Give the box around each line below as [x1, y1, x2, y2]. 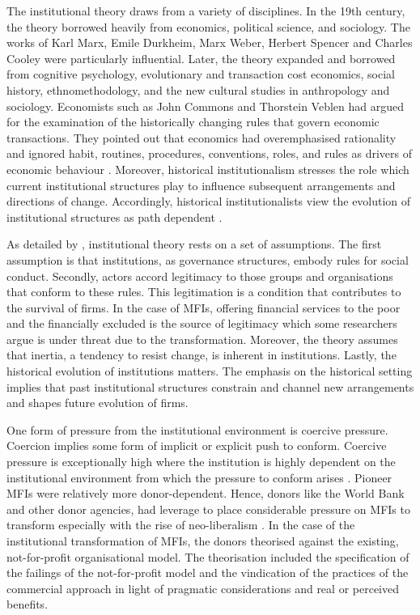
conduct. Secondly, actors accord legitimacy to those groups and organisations [6, 267, 393, 284]
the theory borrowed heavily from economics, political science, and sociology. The [6, 18, 410, 35]
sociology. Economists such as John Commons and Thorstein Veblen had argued [6, 97, 405, 114]
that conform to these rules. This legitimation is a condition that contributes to [6, 283, 401, 300]
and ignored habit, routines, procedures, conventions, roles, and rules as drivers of [6, 145, 413, 162]
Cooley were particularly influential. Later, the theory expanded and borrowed [6, 49, 396, 66]
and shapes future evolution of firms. [6, 394, 189, 411]
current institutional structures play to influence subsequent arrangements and [6, 176, 396, 193]
